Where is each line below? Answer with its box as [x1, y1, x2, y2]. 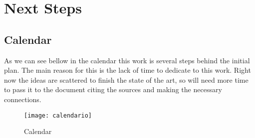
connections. [4, 94, 41, 104]
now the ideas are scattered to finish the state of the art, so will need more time [4, 74, 249, 85]
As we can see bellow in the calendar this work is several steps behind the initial [4, 55, 250, 65]
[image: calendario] [24, 112, 92, 119]
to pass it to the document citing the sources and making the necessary [4, 84, 222, 95]
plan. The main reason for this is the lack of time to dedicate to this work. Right [4, 65, 251, 75]
